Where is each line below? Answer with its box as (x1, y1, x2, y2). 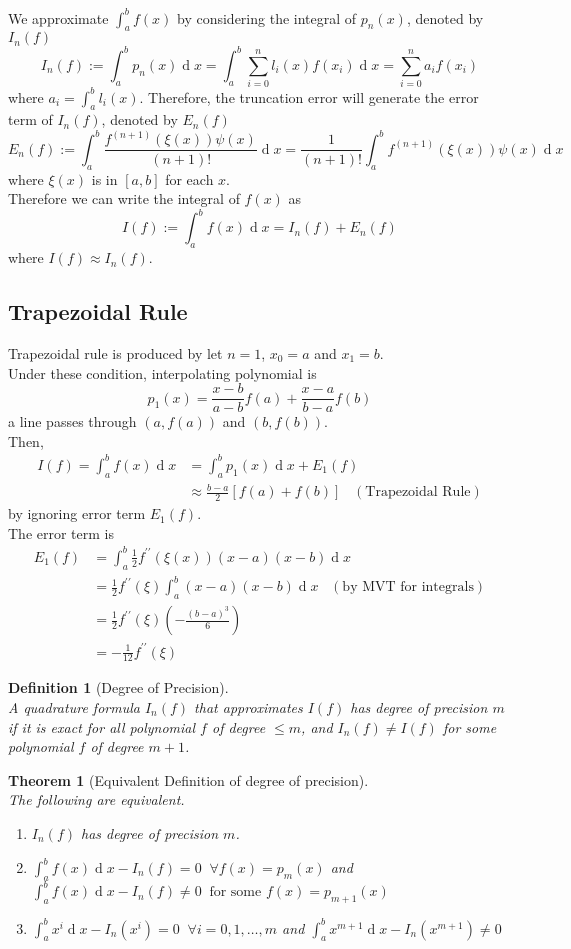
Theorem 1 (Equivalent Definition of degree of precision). (8, 769, 369, 790)
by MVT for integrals (342, 580, 474, 595)
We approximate (8, 7, 109, 28)
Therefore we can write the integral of (8, 188, 240, 209)
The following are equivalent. (8, 789, 185, 810)
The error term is (8, 522, 114, 543)
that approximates (194, 696, 303, 717)
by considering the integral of (177, 7, 357, 28)
